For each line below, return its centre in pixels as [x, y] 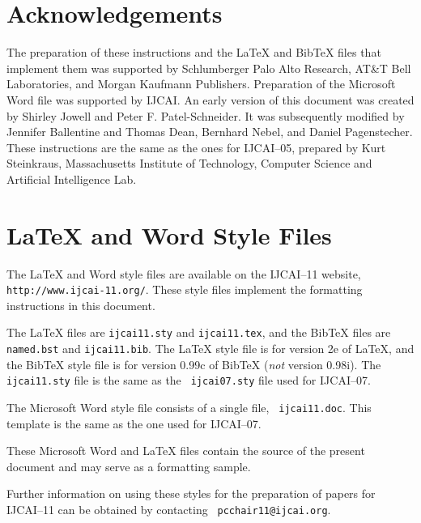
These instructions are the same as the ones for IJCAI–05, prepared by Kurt [196, 147]
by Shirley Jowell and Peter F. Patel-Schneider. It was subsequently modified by [206, 115]
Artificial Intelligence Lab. [72, 179]
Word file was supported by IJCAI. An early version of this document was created [210, 99]
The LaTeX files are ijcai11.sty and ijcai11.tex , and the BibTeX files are [199, 332]
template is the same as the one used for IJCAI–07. [134, 423]
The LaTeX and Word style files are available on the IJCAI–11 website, [184, 273]
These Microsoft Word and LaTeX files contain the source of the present [186, 451]
